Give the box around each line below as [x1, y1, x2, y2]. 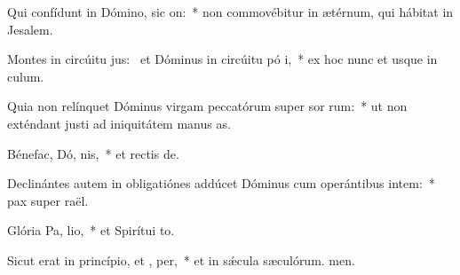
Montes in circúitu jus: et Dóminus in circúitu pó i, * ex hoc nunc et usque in [7, 50, 438, 68]
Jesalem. [7, 20, 53, 38]
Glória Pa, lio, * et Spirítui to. [7, 221, 175, 240]
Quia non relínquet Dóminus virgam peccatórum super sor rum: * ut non [7, 97, 408, 115]
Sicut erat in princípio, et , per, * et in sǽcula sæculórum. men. [7, 250, 355, 269]
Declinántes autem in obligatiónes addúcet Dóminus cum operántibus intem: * [7, 174, 435, 192]
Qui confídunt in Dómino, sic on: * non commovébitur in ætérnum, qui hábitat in [7, 3, 454, 20]
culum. [7, 67, 44, 85]
